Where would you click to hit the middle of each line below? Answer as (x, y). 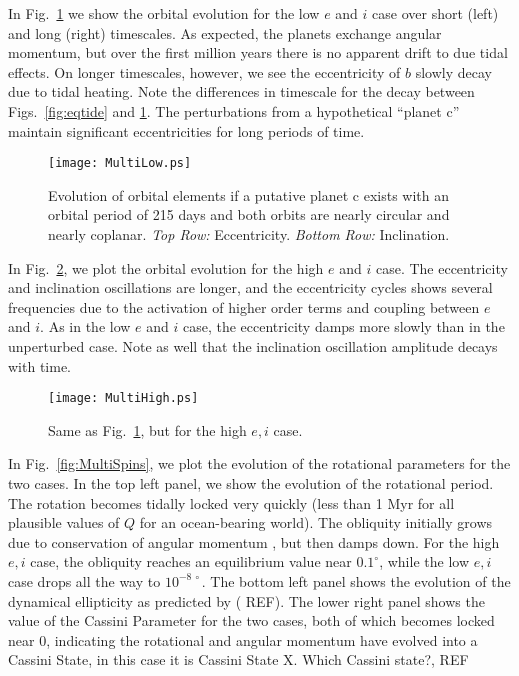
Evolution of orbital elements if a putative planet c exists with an (249, 194)
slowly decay (453, 71)
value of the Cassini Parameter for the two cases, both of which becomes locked (251, 620)
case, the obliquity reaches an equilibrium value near (191, 561)
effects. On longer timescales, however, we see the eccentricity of (204, 71)
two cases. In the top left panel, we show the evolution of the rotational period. (251, 483)
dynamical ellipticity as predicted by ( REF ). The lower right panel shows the (246, 600)
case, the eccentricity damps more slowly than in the (343, 326)
